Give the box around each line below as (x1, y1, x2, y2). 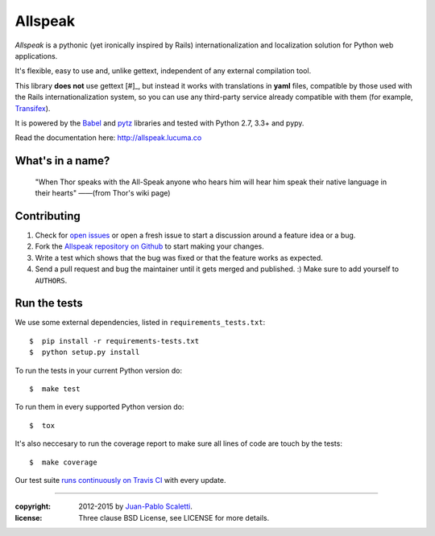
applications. (14, 51, 58, 60)
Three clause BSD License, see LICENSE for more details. (78, 513, 270, 522)
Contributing (14, 209, 81, 223)
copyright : (14, 501, 52, 511)
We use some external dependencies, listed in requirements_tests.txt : (14, 318, 266, 328)
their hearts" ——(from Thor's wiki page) (35, 188, 171, 198)
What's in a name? (14, 154, 110, 168)
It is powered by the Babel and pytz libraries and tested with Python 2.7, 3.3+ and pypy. (14, 118, 304, 128)
